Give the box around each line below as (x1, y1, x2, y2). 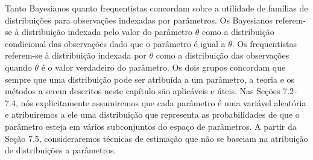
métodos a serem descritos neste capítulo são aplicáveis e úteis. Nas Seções (5, 85, 280, 97)
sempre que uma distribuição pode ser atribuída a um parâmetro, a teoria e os (5, 72, 295, 85)
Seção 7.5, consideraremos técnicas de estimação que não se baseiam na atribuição (5, 132, 308, 144)
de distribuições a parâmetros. (5, 144, 116, 156)
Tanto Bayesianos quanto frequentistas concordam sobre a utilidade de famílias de (5, 2, 308, 14)
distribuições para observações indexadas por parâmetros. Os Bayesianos (5, 13, 273, 26)
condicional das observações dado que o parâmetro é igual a (5, 37, 226, 50)
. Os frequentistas (232, 37, 297, 50)
